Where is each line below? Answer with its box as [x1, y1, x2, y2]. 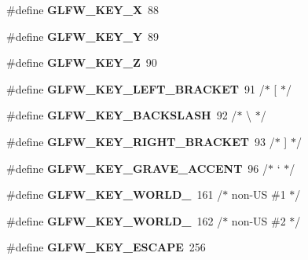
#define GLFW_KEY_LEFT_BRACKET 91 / [6, 80, 265, 97]
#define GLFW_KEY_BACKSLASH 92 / [6, 107, 237, 123]
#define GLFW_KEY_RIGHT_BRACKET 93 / [6, 133, 275, 149]
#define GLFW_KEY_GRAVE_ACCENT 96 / [6, 159, 269, 176]
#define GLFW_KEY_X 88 [6, 2, 159, 17]
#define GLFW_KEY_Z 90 [6, 54, 157, 71]
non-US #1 [231, 186, 286, 203]
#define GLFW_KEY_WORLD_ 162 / [6, 212, 223, 229]
